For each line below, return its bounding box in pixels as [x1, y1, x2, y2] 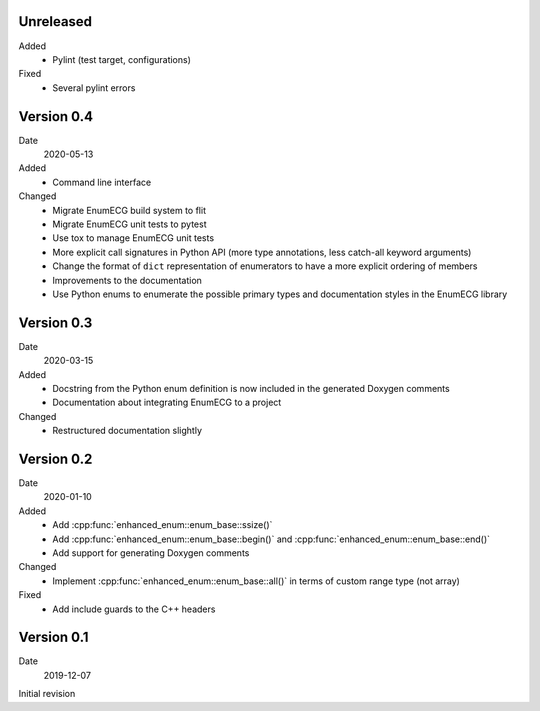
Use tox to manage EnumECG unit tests [52, 232, 215, 244]
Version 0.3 [18, 314, 93, 331]
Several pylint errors [52, 81, 136, 94]
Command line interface [52, 176, 152, 188]
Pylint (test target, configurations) [52, 53, 192, 65]
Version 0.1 [18, 629, 89, 646]
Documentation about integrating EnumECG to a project [52, 396, 282, 409]
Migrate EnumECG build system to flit [52, 204, 207, 216]
